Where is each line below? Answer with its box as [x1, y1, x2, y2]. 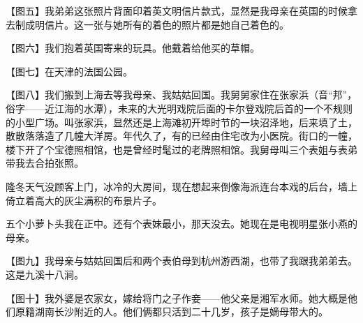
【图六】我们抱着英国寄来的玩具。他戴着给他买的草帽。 [6, 40, 260, 55]
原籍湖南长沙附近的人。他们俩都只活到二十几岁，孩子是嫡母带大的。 [15, 304, 328, 319]
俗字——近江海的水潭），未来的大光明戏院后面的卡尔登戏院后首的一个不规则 [6, 100, 353, 115]
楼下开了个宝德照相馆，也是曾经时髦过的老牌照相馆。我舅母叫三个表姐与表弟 [6, 142, 357, 156]
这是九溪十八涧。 [6, 266, 84, 281]
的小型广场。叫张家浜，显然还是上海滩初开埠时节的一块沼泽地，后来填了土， [6, 114, 357, 129]
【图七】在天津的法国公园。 [6, 63, 133, 78]
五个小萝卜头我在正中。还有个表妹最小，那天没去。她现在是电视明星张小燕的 [6, 216, 357, 231]
